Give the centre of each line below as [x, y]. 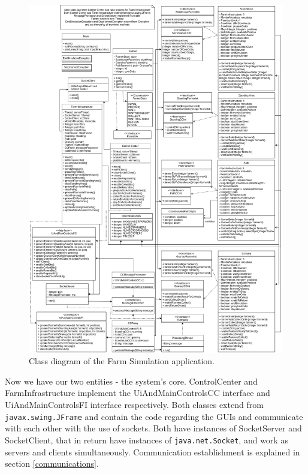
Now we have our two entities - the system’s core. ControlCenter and [131, 381]
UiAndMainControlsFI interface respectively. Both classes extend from [134, 405]
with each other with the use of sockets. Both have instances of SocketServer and [153, 428]
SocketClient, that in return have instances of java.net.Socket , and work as [147, 439]
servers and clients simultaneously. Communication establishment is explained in [153, 451]
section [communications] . [52, 463]
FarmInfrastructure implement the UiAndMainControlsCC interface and [138, 393]
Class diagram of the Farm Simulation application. [122, 361]
